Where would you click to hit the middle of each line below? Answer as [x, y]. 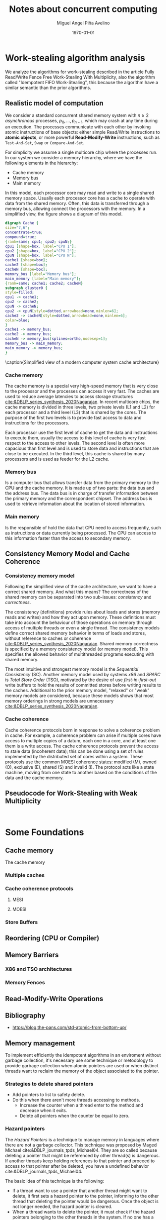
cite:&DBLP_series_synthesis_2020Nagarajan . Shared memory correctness [82, 644]
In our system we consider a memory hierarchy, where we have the [74, 158]
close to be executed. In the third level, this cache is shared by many [75, 453]
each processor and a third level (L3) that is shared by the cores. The [76, 412]
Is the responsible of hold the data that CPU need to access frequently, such [83, 527]
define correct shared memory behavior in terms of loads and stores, [76, 633]
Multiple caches [25, 875]
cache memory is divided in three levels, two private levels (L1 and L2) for [80, 407]
